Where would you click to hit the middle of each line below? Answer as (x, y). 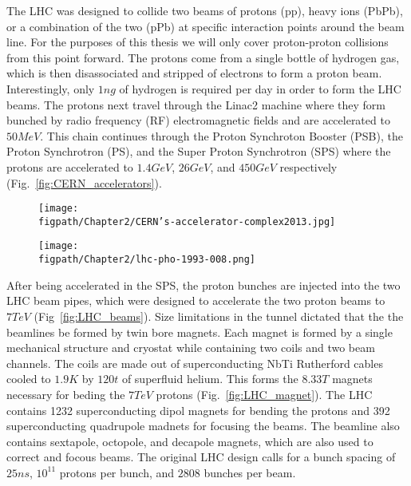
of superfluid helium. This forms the (210, 379)
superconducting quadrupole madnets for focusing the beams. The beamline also (203, 426)
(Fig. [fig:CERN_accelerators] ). (84, 182)
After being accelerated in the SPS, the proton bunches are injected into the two (204, 284)
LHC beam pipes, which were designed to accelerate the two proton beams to (196, 300)
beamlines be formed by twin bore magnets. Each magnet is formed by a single (200, 332)
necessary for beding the (66, 394)
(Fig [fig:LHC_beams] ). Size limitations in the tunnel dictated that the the (219, 316)
